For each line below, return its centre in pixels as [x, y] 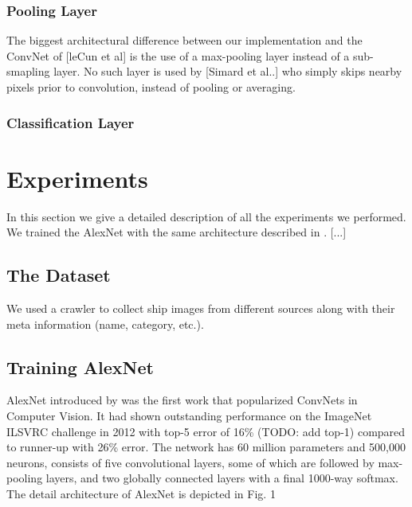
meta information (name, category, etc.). [105, 324]
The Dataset [59, 275]
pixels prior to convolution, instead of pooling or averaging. [151, 87]
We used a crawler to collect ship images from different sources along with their [201, 308]
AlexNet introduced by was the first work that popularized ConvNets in [182, 400]
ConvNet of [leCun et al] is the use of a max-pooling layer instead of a [178, 55]
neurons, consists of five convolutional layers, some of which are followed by [190, 462]
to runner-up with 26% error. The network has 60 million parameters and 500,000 [206, 447]
